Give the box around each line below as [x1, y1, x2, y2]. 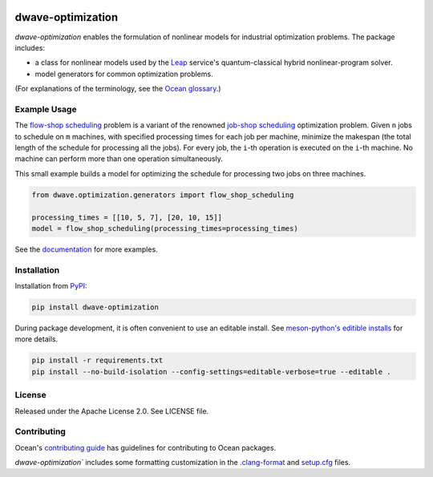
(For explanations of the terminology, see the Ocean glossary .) [14, 84, 221, 94]
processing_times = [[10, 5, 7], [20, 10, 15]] [31, 212, 222, 222]
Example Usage [14, 103, 77, 115]
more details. [14, 334, 59, 344]
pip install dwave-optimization [31, 303, 160, 312]
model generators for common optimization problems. [34, 69, 213, 79]
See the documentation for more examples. [14, 245, 158, 254]
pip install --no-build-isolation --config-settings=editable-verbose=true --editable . [31, 367, 392, 376]
